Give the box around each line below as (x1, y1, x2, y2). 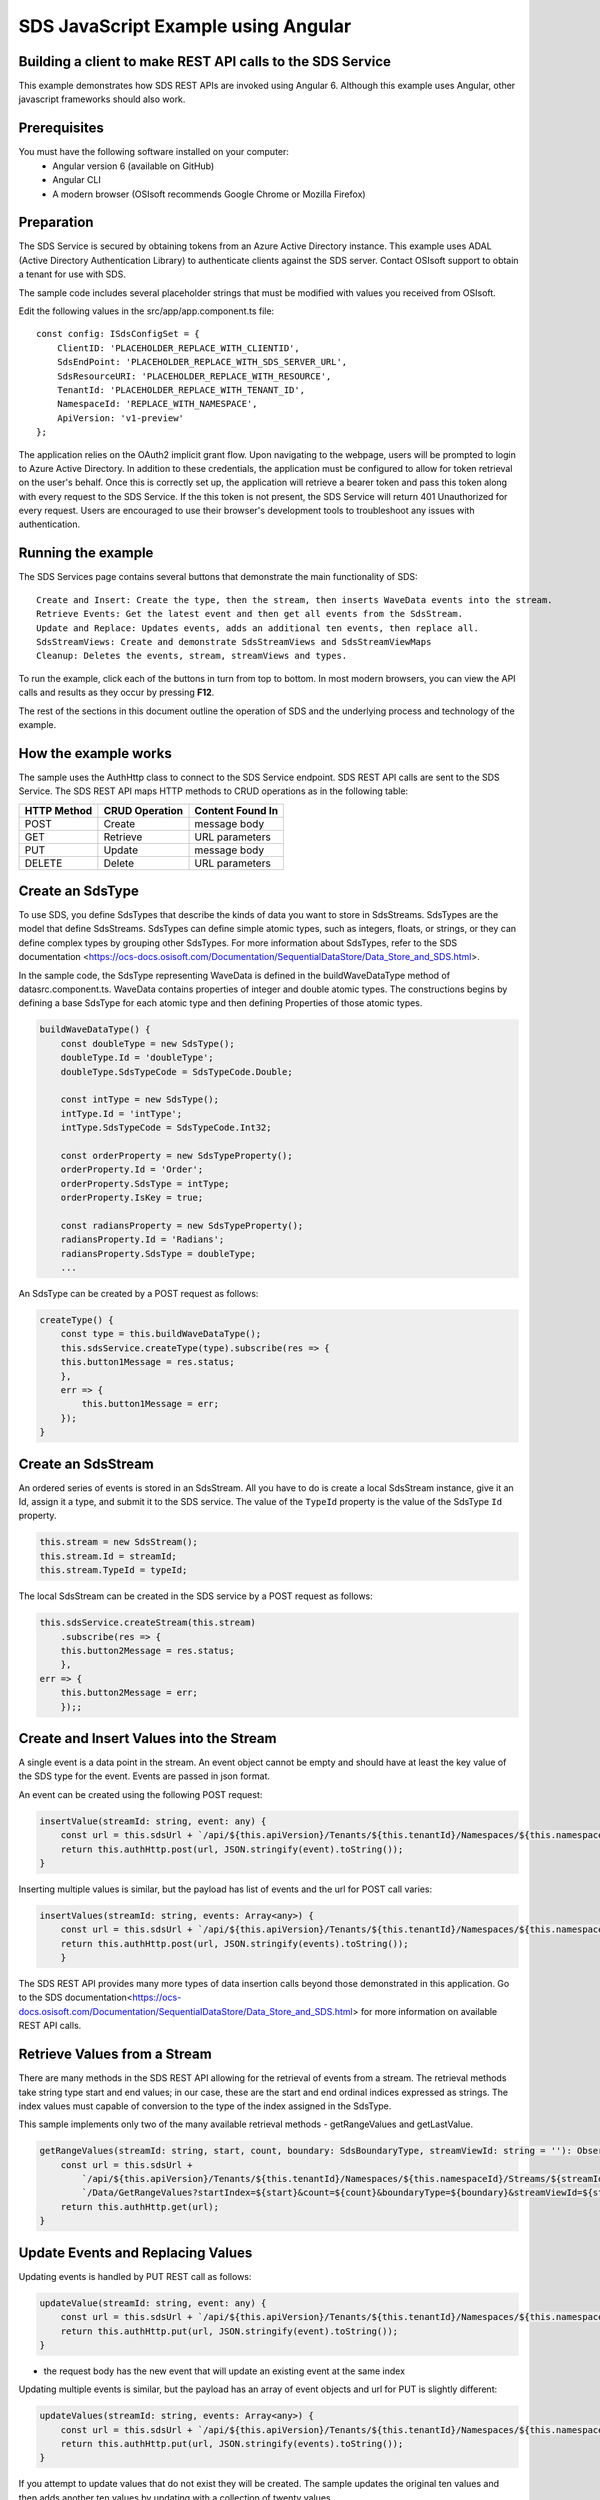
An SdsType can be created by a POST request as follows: (18, 1288, 259, 1300)
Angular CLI (52, 174, 102, 186)
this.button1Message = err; (81, 1398, 220, 1410)
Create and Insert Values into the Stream (18, 1730, 277, 1747)
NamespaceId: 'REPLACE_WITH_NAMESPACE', (56, 398, 259, 410)
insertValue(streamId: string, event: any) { (39, 1815, 267, 1827)
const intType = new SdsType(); (60, 1094, 220, 1105)
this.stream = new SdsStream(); (39, 1536, 199, 1548)
